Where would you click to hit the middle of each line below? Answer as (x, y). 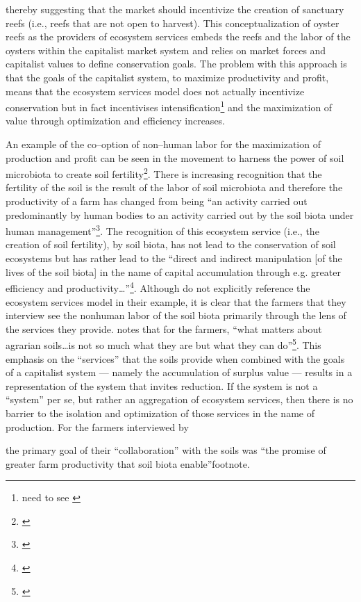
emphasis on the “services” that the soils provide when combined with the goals (175, 358)
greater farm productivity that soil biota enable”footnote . (128, 463)
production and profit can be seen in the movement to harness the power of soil (175, 157)
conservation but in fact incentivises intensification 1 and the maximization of (169, 106)
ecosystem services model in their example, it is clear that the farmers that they (176, 301)
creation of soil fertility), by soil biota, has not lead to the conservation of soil (171, 244)
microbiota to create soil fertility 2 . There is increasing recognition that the (164, 173)
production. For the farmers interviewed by (97, 426)
